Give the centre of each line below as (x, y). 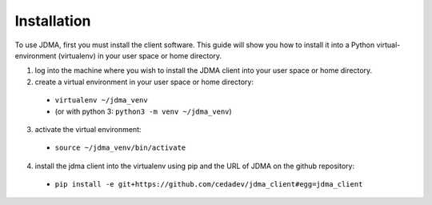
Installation (53, 21)
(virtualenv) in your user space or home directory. (140, 55)
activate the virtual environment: (88, 129)
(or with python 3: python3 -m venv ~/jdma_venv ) (143, 111)
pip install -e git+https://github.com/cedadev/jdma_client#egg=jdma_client (209, 185)
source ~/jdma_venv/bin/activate (120, 148)
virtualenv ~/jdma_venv (101, 100)
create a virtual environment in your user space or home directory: (144, 82)
